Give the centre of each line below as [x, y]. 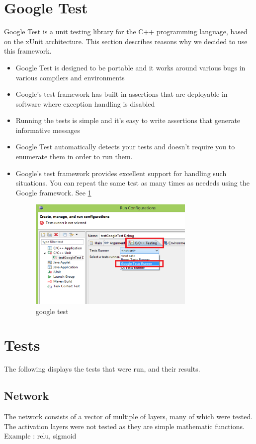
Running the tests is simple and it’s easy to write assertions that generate [128, 120]
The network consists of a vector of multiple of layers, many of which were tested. [128, 416]
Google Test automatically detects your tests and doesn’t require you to [125, 147]
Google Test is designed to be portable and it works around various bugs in [130, 67]
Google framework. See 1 [53, 192]
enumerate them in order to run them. [74, 157]
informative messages [48, 130]
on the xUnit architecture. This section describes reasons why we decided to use [126, 41]
